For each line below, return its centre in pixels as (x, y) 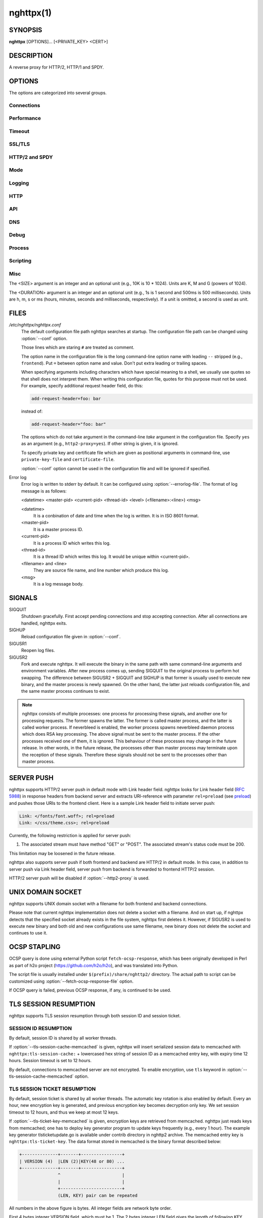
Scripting (20, 261)
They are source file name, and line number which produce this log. (101, 571)
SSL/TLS (19, 144)
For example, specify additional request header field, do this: (82, 386)
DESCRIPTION (31, 55)
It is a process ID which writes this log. (72, 543)
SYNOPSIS (26, 30)
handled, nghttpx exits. (44, 623)
